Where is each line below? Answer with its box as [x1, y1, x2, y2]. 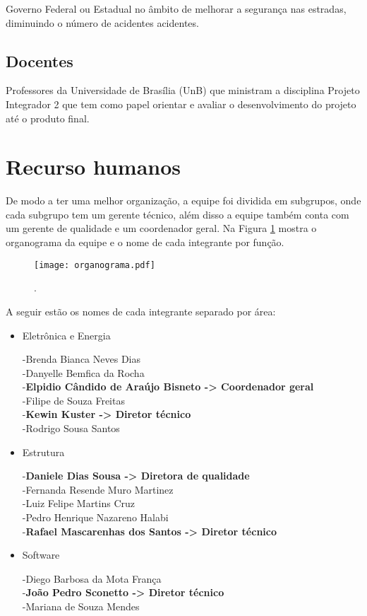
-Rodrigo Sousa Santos [22, 421, 120, 436]
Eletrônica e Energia [22, 327, 111, 342]
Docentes [6, 50, 73, 71]
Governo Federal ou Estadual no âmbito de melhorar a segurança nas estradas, [6, 1, 347, 16]
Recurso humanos [6, 152, 181, 181]
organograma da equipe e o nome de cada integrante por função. [6, 235, 284, 250]
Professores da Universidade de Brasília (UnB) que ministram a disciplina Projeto [6, 83, 360, 98]
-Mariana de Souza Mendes [22, 599, 140, 614]
